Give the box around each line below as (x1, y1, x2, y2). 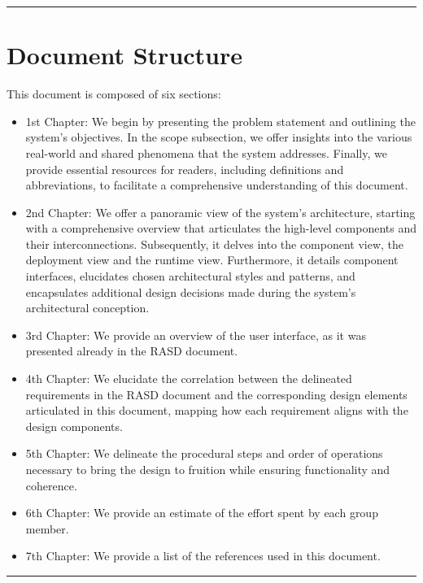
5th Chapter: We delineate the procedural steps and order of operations (25, 445, 383, 462)
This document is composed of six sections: (7, 85, 221, 102)
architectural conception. (25, 299, 150, 316)
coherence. (25, 476, 77, 494)
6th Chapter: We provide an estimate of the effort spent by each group (25, 504, 378, 521)
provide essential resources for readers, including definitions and (25, 160, 344, 177)
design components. (25, 417, 123, 434)
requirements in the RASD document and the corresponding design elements (25, 385, 408, 402)
